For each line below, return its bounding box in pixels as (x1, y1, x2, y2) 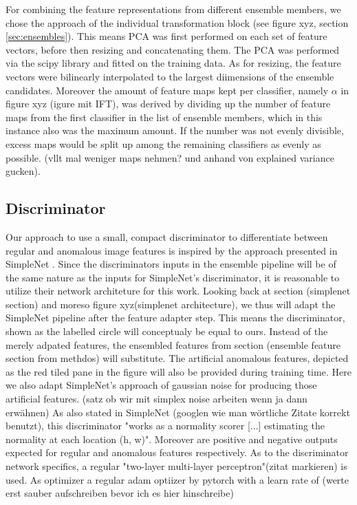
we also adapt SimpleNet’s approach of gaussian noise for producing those (6, 378, 317, 392)
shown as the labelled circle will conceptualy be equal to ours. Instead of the (6, 324, 328, 339)
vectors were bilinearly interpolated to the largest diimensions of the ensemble (6, 69, 334, 83)
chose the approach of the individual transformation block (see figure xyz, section (6, 15, 349, 30)
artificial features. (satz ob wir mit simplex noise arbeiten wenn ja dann (6, 391, 307, 406)
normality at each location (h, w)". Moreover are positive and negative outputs (6, 431, 338, 446)
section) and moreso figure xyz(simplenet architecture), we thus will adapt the (6, 297, 336, 311)
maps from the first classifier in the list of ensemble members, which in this (6, 109, 323, 124)
